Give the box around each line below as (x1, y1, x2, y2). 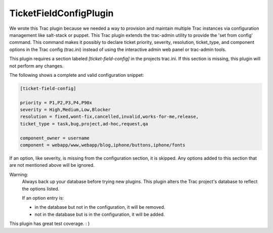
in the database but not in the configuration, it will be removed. (34, 204, 165, 210)
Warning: (9, 171, 28, 177)
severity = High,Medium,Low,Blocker (20, 107, 111, 113)
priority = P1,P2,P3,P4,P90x (20, 100, 93, 106)
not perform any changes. (9, 63, 64, 69)
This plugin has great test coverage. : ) (9, 220, 90, 227)
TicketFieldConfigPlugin (9, 8, 114, 19)
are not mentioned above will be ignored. (9, 162, 95, 168)
